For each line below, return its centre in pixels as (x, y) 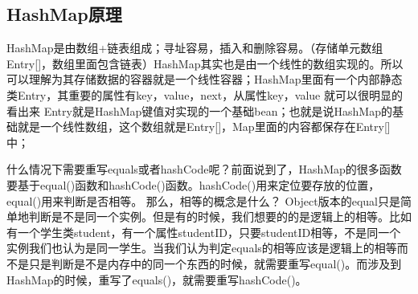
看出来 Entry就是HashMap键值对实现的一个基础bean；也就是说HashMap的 (199, 110)
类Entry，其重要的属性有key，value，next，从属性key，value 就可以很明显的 (205, 94)
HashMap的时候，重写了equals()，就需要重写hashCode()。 (157, 279)
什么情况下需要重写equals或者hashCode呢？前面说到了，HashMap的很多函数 (204, 169)
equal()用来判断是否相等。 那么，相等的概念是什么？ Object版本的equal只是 (204, 200)
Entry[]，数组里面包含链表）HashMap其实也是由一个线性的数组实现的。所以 (205, 63)
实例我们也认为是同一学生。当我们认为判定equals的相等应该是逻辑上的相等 (202, 248)
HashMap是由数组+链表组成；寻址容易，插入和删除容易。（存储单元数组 (195, 48)
